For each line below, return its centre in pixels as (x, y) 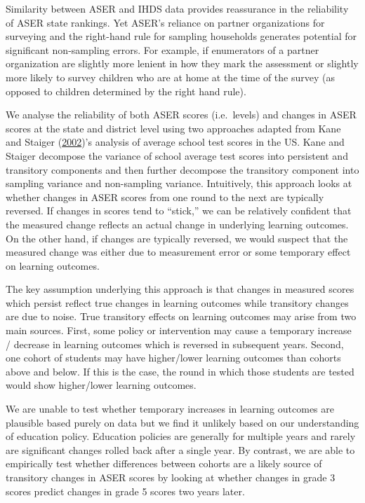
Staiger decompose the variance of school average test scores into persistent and (177, 155)
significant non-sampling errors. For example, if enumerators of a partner (162, 49)
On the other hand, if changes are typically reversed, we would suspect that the (177, 238)
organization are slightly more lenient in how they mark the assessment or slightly (182, 63)
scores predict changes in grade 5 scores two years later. (125, 491)
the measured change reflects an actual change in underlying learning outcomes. (177, 224)
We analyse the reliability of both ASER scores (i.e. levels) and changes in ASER (181, 115)
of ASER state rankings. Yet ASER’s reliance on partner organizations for (165, 22)
